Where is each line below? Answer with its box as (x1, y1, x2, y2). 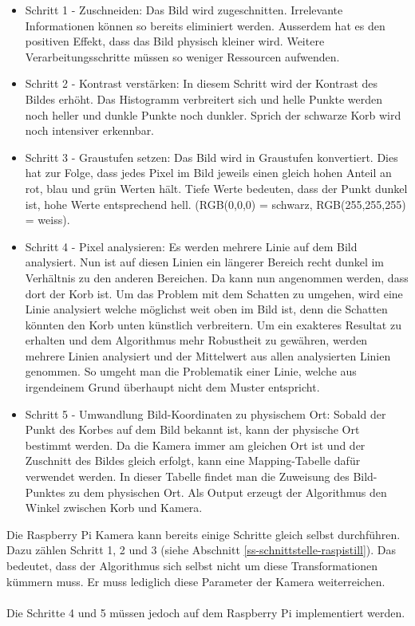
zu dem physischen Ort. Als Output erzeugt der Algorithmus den (69, 483, 387, 500)
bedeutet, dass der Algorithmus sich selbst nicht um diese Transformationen (6, 557, 378, 573)
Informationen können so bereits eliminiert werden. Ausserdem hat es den (25, 17, 385, 33)
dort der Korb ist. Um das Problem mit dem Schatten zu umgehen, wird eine (25, 285, 403, 301)
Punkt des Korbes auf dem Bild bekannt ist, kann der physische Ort (25, 421, 360, 438)
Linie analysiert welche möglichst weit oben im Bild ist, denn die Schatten (25, 301, 388, 317)
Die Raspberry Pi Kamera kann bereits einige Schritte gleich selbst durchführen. (6, 526, 401, 542)
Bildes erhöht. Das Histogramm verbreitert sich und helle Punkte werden (25, 90, 382, 107)
